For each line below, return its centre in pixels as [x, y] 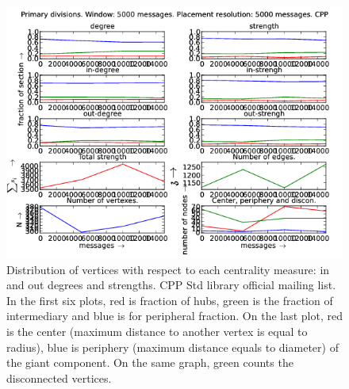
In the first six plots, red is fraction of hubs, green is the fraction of [170, 300]
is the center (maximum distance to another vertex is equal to [157, 331]
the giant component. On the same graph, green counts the [150, 362]
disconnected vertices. [59, 378]
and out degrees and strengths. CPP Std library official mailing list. [171, 285]
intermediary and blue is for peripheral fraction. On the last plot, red [174, 316]
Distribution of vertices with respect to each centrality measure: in [168, 269]
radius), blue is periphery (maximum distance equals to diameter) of [173, 347]
